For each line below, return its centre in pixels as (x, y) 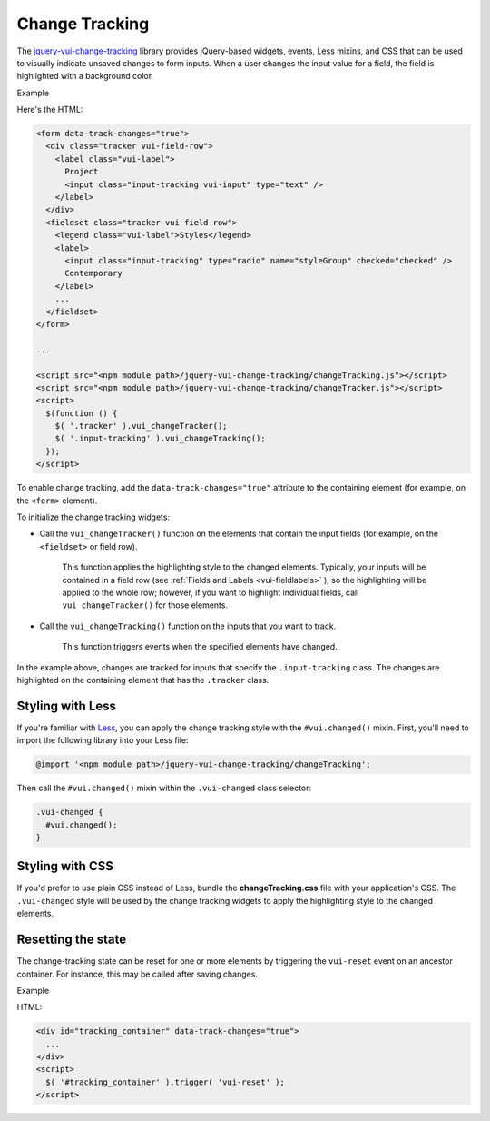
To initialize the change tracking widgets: (93, 517)
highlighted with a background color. (85, 76)
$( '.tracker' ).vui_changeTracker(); (141, 426)
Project (82, 172)
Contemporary (93, 273)
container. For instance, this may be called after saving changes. (137, 974)
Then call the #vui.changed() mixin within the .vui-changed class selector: (164, 788)
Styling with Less (67, 705)
